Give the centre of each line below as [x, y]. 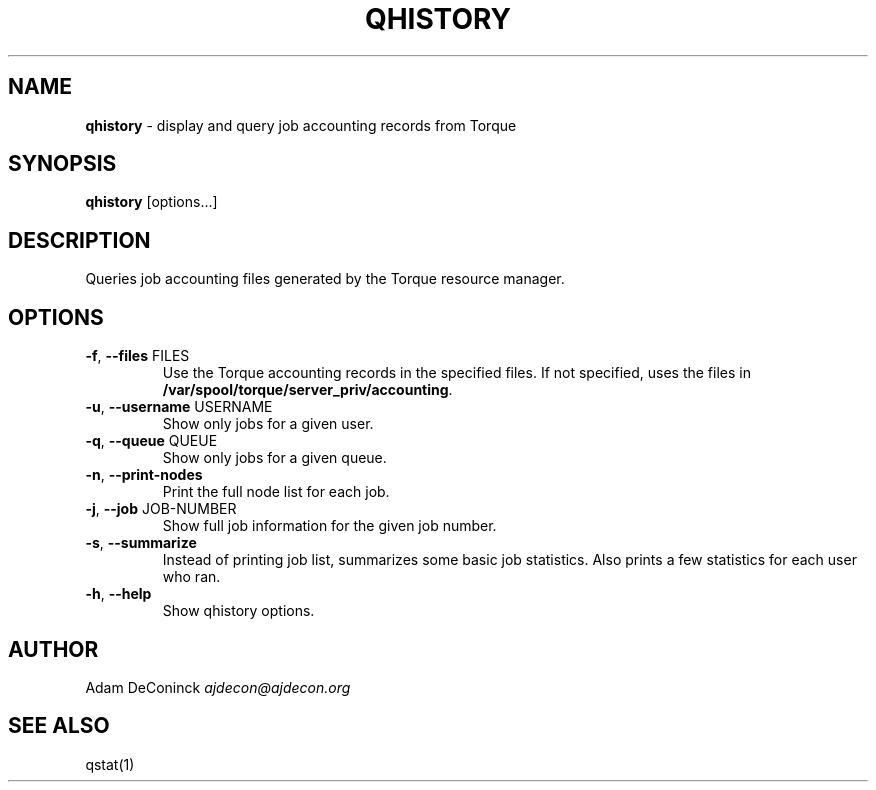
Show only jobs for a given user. [268, 424]
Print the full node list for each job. [276, 492]
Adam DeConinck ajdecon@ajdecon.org [218, 687]
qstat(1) [110, 764]
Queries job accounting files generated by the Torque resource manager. [325, 279]
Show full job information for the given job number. [329, 526]
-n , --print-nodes [144, 475]
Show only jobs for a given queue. [274, 458]
